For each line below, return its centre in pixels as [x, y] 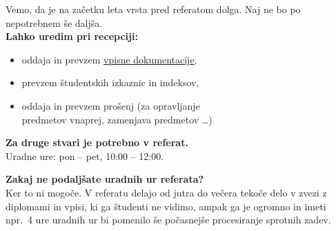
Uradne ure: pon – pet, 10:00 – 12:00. [85, 155]
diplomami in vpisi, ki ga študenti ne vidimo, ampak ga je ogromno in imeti [166, 206]
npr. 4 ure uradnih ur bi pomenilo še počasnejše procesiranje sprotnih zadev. [168, 220]
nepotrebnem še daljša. [54, 22]
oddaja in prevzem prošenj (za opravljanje [111, 105]
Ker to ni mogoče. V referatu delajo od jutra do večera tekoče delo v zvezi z [166, 192]
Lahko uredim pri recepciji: [72, 36]
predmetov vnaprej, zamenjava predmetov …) [117, 119]
